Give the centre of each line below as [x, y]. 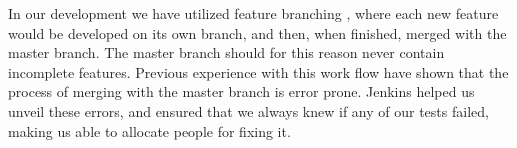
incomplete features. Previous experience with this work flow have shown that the [258, 71]
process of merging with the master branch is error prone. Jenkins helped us [241, 91]
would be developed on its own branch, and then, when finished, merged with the [257, 32]
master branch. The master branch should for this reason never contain [226, 52]
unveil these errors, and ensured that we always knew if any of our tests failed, [248, 110]
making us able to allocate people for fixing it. [149, 130]
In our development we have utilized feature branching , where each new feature [253, 13]
